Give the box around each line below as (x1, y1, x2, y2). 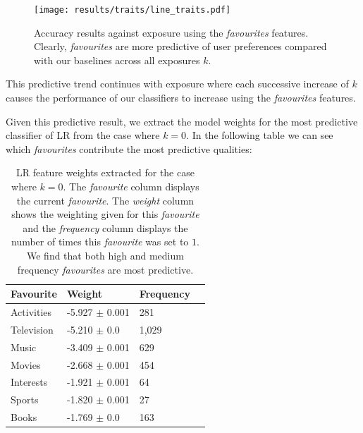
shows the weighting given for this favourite (11, 207, 199, 221)
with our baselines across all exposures (34, 52, 200, 67)
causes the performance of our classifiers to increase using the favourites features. (6, 90, 356, 105)
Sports (11, 392, 39, 407)
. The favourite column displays (63, 179, 199, 193)
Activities (11, 305, 52, 319)
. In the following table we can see (186, 128, 333, 142)
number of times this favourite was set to (11, 234, 189, 249)
